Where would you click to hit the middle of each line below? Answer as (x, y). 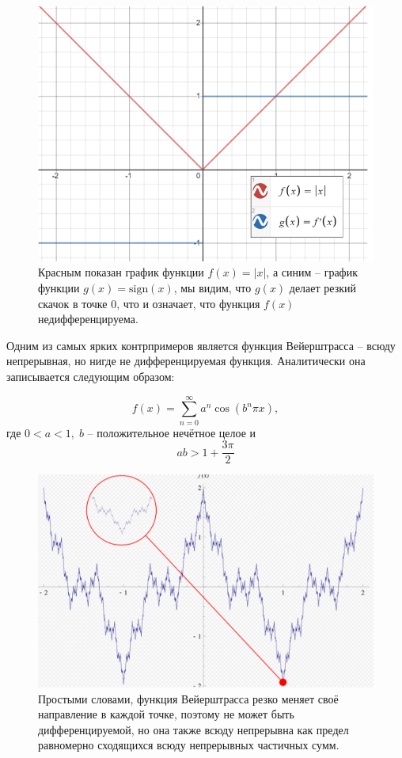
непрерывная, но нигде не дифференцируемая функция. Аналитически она (186, 361)
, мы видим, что (212, 288)
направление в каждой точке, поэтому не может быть (166, 714)
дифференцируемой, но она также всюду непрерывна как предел (193, 729)
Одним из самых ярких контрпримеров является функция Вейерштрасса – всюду (201, 345)
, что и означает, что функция (188, 303)
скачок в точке (73, 303)
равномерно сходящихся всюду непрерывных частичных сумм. (189, 745)
